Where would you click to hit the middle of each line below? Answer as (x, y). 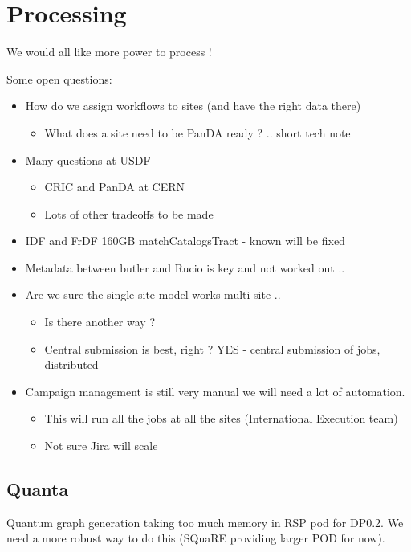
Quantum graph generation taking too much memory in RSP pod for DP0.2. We (205, 522)
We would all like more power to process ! (109, 52)
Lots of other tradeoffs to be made (129, 213)
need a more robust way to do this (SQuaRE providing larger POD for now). (196, 538)
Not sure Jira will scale (101, 446)
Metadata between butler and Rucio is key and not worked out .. (185, 267)
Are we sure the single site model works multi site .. (153, 294)
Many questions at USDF (88, 159)
